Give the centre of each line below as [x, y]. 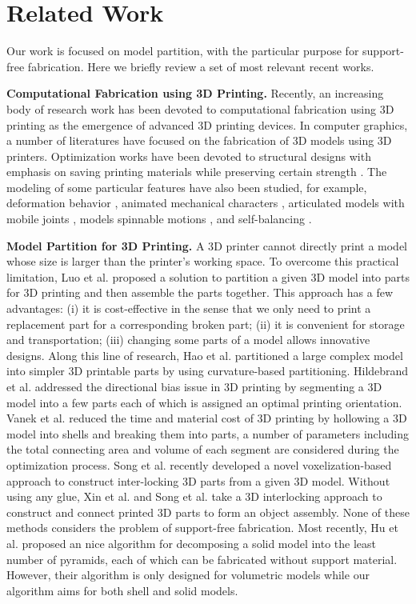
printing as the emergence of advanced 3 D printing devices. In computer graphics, [207, 124]
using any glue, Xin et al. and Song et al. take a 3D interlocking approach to [194, 496]
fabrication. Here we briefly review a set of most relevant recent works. [201, 66]
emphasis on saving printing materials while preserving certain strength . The [197, 172]
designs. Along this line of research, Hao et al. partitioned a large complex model [205, 355]
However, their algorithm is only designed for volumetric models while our [188, 575]
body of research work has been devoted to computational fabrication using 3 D [200, 108]
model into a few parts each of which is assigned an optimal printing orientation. [204, 402]
